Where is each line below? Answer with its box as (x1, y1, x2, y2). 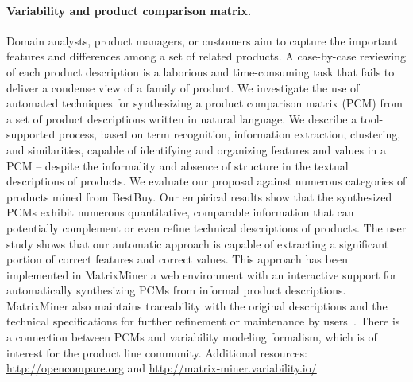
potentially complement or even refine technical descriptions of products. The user (6, 219, 407, 236)
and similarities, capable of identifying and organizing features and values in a (6, 141, 387, 158)
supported (6, 126, 56, 142)
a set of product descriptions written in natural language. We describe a (6, 110, 357, 127)
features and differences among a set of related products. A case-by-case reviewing (6, 48, 407, 64)
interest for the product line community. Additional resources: (6, 344, 307, 361)
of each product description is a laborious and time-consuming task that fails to (6, 63, 395, 80)
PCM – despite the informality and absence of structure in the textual (6, 157, 349, 173)
